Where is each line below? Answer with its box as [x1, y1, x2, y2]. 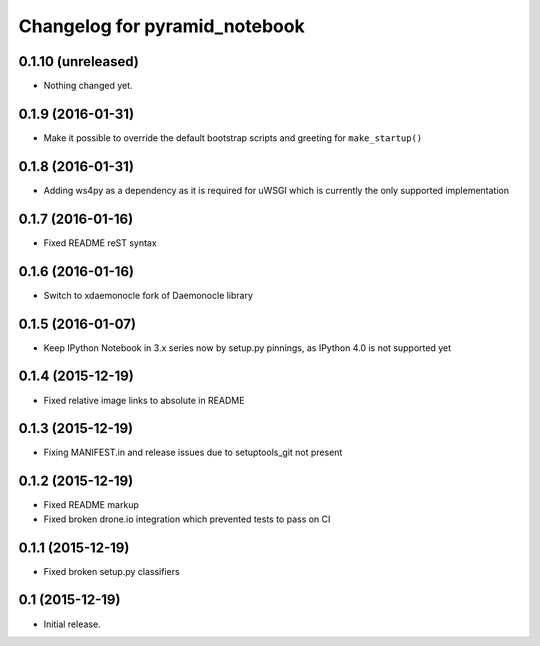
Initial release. [43, 618, 101, 630]
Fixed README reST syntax [43, 236, 157, 249]
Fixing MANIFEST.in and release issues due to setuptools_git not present [43, 446, 343, 459]
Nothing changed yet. [43, 80, 134, 92]
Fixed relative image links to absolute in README [43, 394, 245, 406]
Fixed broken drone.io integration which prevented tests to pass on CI [43, 513, 331, 525]
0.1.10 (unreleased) [18, 53, 140, 70]
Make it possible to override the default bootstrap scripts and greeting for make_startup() [43, 131, 423, 144]
